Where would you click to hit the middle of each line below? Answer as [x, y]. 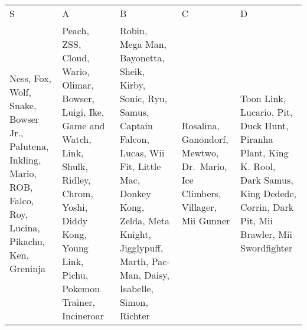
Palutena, [29, 146]
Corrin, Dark [267, 207]
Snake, [23, 105]
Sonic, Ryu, [143, 98]
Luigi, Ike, [83, 112]
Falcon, [134, 139]
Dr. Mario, [204, 166]
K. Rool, [258, 166]
